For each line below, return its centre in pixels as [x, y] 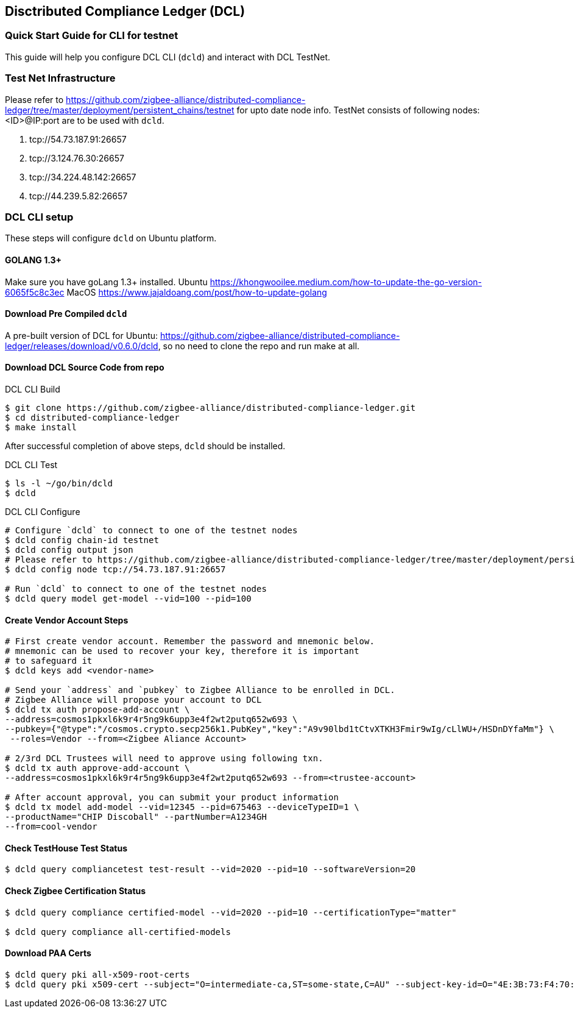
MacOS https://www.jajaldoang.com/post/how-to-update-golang [197, 292]
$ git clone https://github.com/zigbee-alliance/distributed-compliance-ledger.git [210, 407]
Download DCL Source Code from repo [85, 368]
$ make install [41, 427]
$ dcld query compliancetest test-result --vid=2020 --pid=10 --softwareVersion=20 [210, 869]
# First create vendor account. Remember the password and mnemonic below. [190, 642]
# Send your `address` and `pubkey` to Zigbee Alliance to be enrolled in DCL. [200, 690]
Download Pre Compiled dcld [66, 314]
